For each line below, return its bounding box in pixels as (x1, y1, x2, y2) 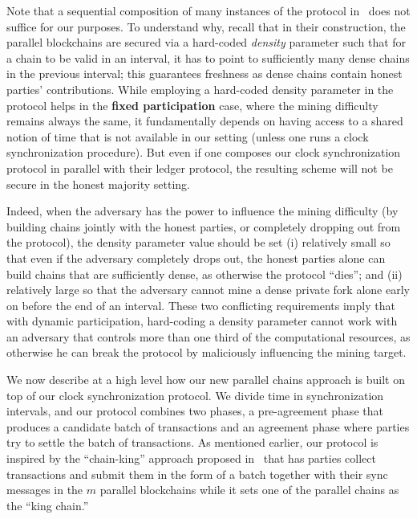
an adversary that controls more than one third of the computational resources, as (6, 328, 411, 345)
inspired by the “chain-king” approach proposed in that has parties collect (6, 450, 376, 467)
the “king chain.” (6, 497, 89, 513)
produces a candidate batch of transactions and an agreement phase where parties (6, 418, 410, 435)
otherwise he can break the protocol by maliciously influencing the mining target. (6, 344, 407, 361)
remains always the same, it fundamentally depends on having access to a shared (6, 112, 403, 129)
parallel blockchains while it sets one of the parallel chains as (99, 481, 399, 498)
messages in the (6, 481, 83, 498)
